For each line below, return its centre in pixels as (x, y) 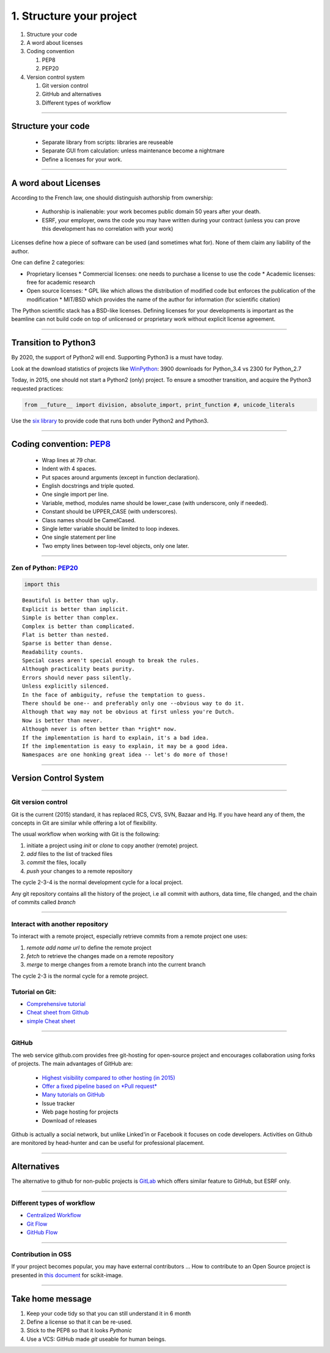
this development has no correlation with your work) (108, 228)
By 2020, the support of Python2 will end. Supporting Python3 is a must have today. (117, 358)
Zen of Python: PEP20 (45, 568)
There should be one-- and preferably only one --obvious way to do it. (133, 703)
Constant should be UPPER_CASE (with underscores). (109, 512)
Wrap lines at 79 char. (69, 460)
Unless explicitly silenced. (66, 686)
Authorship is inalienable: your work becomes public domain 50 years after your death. (151, 212)
